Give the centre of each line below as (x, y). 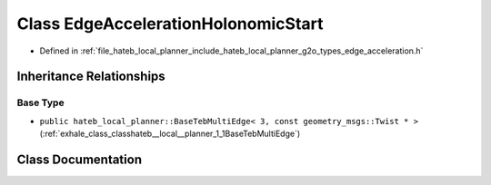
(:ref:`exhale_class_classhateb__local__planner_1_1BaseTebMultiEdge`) (170, 134)
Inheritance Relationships (91, 77)
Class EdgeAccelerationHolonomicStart (170, 24)
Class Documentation (80, 159)
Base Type (40, 102)
